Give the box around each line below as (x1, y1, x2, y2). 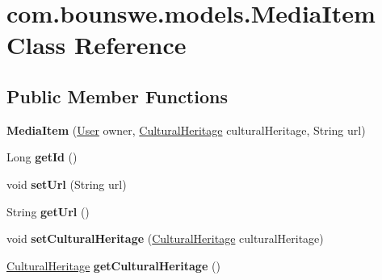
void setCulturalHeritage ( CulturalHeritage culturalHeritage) (6, 230, 324, 247)
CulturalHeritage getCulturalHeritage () (6, 257, 220, 274)
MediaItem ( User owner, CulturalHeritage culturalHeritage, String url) (6, 121, 366, 138)
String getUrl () (6, 203, 90, 219)
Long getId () (6, 148, 78, 165)
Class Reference (6, 28, 187, 61)
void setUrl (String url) (6, 175, 127, 192)
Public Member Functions (6, 83, 228, 108)
